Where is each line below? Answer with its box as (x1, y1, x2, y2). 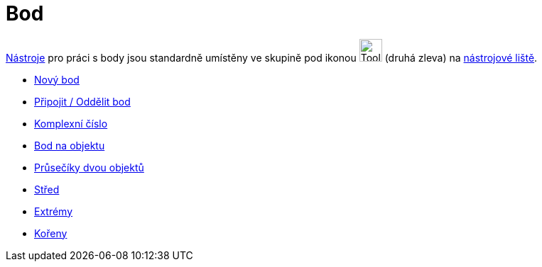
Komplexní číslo (34, 117, 108, 130)
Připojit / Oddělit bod (34, 95, 131, 108)
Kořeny (34, 227, 67, 239)
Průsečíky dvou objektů (34, 161, 144, 174)
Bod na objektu (34, 139, 105, 152)
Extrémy (34, 205, 73, 217)
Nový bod (34, 73, 80, 86)
